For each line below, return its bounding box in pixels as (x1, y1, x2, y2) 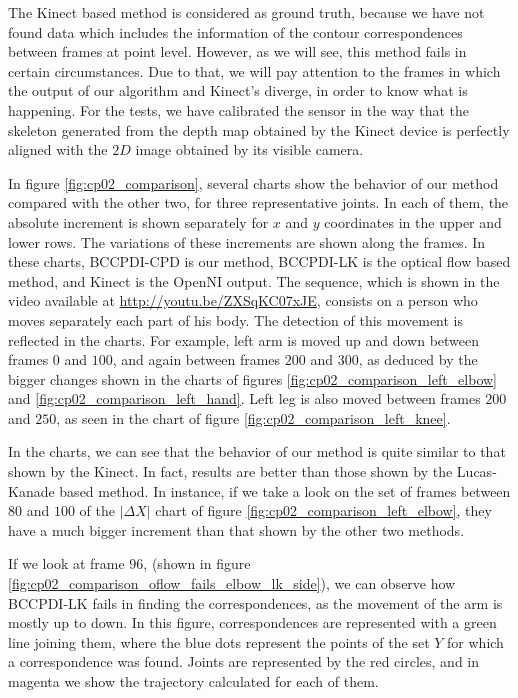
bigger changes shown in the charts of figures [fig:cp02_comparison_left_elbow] (8, 368, 497, 389)
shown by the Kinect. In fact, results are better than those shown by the (8, 461, 453, 482)
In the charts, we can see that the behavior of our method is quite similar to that (8, 441, 506, 462)
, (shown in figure (143, 553, 251, 574)
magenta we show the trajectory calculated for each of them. (8, 671, 379, 691)
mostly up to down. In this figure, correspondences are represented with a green (8, 612, 497, 633)
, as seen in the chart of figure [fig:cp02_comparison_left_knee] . (56, 407, 451, 428)
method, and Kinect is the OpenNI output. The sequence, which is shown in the (8, 270, 500, 291)
